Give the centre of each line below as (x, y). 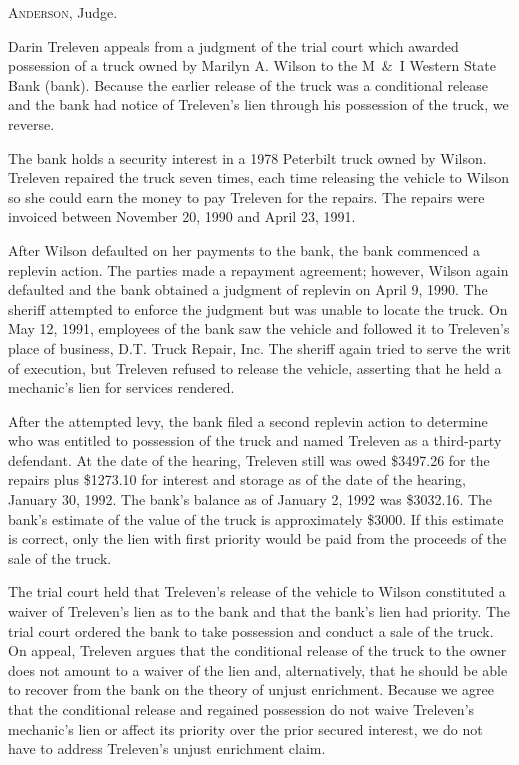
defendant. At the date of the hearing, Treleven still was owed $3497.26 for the (249, 459)
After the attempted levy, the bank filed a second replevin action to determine (248, 420)
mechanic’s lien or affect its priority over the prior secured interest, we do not (245, 728)
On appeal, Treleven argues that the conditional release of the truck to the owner (257, 650)
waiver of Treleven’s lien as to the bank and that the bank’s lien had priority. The (259, 611)
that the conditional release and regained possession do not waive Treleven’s (241, 709)
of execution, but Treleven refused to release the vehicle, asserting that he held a (255, 367)
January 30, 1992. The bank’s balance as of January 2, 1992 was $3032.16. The (250, 499)
